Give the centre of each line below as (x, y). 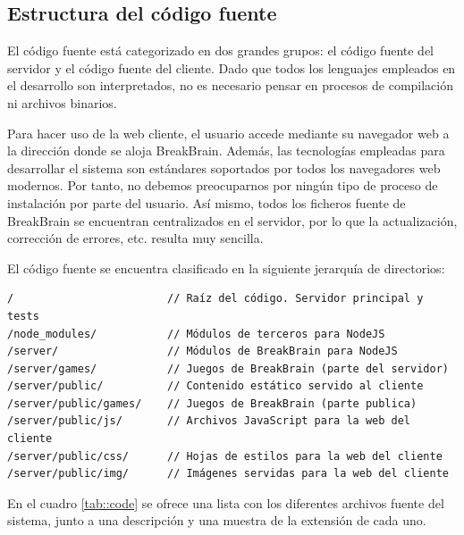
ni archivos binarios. (62, 102)
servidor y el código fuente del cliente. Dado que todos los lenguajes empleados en (232, 67)
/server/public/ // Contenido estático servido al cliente (215, 386)
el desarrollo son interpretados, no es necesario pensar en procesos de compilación (231, 85)
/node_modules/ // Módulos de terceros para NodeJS (196, 334)
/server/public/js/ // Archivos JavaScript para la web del (209, 421)
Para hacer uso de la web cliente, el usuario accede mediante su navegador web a (228, 133)
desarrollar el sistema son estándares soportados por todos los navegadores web (224, 167)
